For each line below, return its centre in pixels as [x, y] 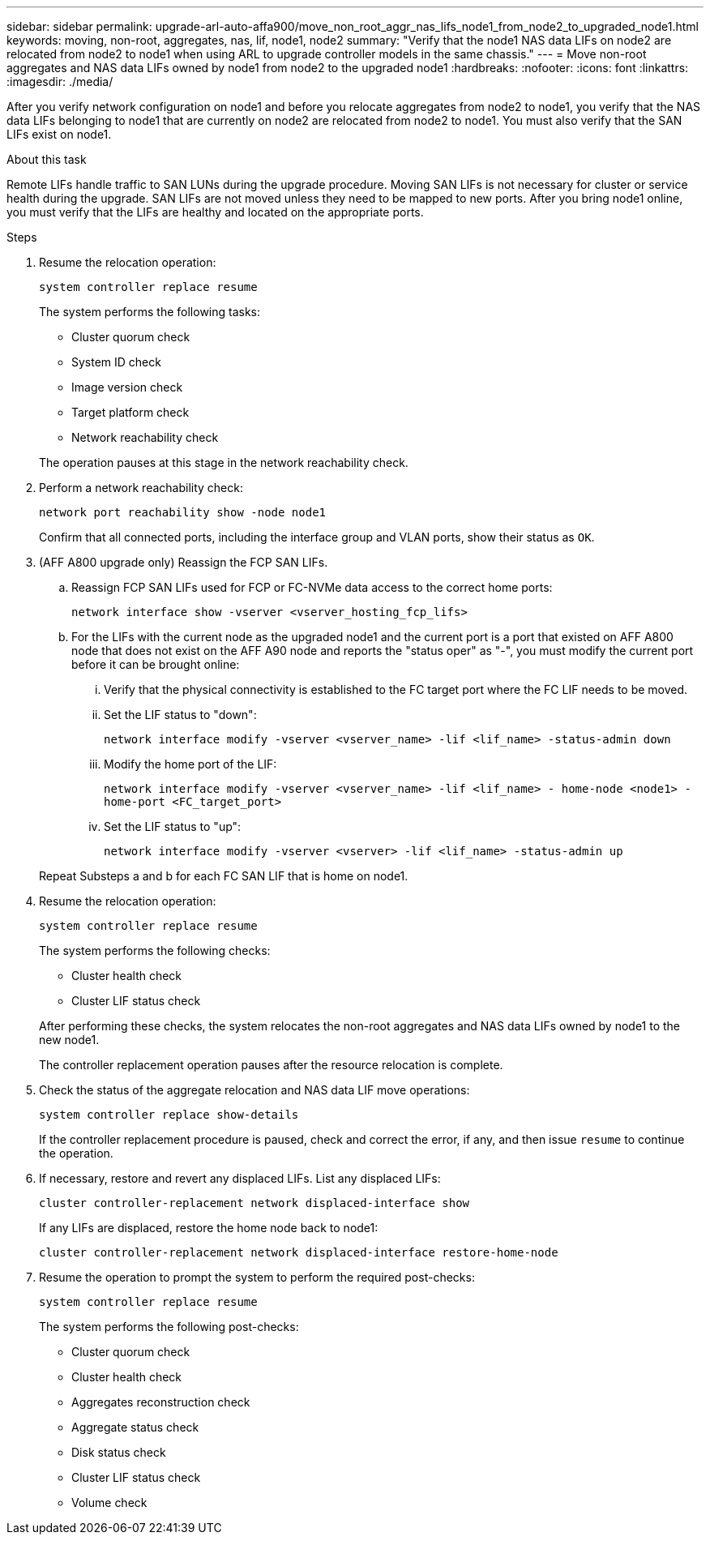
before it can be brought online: [156, 664]
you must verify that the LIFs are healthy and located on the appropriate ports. [215, 212]
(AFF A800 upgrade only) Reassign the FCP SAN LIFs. [184, 562]
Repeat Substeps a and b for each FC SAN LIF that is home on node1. [224, 876]
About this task [47, 159]
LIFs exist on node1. [59, 134]
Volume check [109, 1502]
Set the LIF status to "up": [173, 826]
